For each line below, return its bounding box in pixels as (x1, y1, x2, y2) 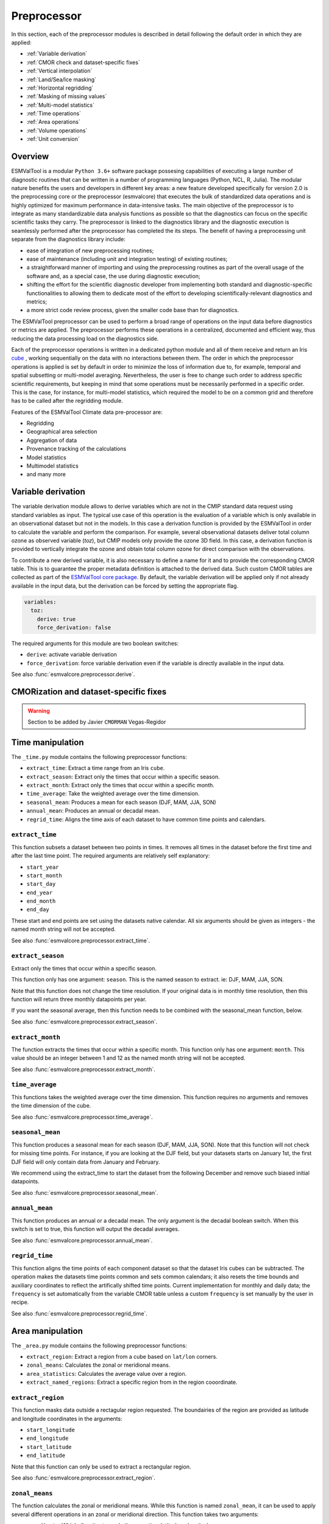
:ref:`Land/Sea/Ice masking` (26, 76, 97, 83)
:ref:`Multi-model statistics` (26, 101, 94, 109)
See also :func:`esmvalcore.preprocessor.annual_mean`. (11, 1236, 153, 1244)
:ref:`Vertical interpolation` (26, 67, 93, 74)
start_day (26, 881, 56, 888)
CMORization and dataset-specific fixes (11, 686, 167, 697)
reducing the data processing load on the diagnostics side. (11, 335, 159, 342)
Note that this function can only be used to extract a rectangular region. (11, 1463, 191, 1470)
